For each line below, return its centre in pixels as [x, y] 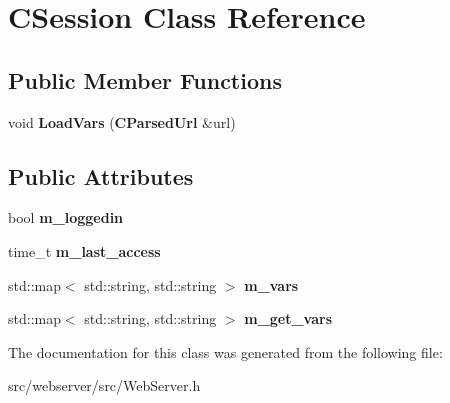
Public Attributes [101, 175]
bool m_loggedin [66, 217]
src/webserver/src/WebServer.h [104, 385]
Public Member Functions [145, 79]
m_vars [271, 284]
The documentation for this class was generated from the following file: [225, 351]
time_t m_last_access [84, 250]
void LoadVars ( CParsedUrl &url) [122, 121]
